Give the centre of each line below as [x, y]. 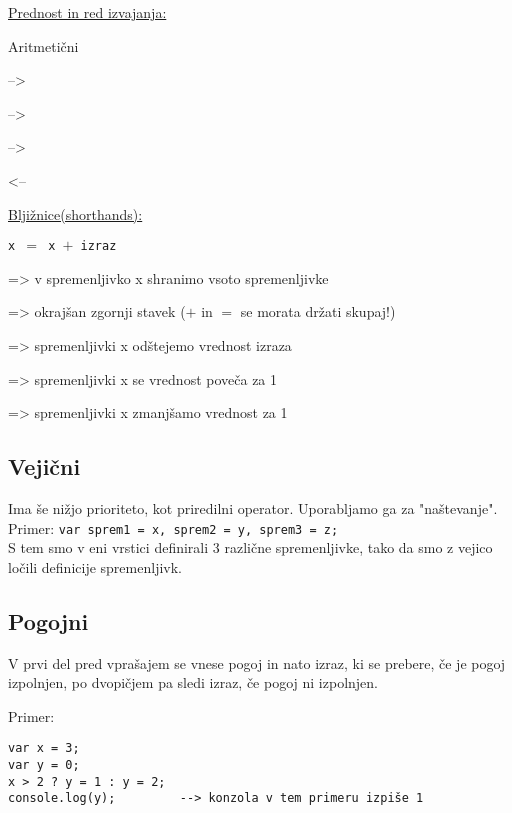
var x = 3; [44, 748]
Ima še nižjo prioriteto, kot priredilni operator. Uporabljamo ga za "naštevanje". [253, 507]
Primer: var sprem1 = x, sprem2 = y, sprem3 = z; [173, 527]
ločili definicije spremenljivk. [95, 566]
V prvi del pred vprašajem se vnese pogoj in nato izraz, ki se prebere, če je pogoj [257, 662]
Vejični [44, 466]
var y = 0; [44, 765]
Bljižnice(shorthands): [75, 213]
